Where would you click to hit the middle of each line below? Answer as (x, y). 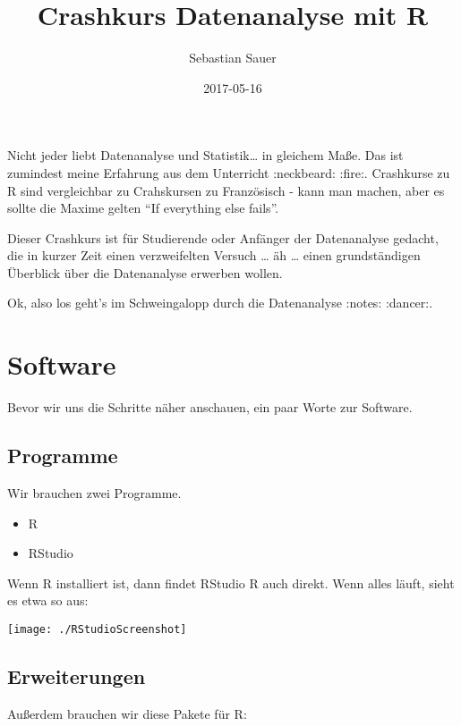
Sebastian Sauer (233, 58)
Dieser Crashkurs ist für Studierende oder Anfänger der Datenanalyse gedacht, (223, 237)
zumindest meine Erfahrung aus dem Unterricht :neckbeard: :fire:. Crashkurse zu (229, 172)
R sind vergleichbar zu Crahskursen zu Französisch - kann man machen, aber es (226, 190)
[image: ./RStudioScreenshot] (97, 629)
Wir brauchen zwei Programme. (94, 492)
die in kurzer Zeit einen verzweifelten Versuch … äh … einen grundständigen (214, 255)
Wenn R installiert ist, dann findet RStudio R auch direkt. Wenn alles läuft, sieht (231, 582)
